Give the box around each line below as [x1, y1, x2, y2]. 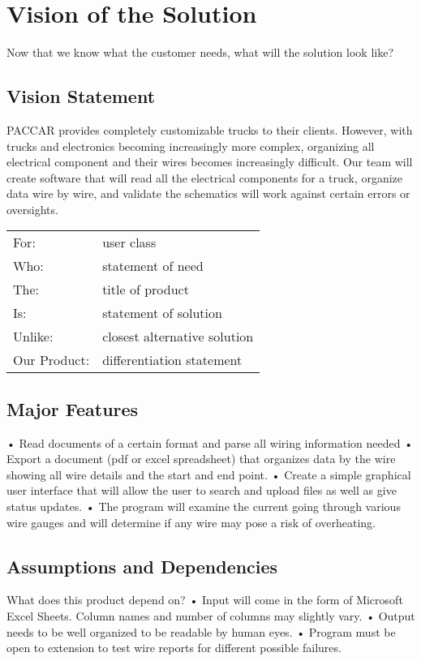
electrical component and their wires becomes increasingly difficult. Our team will [6, 153, 413, 170]
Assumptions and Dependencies [6, 553, 278, 578]
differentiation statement [102, 350, 243, 370]
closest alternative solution [102, 327, 254, 346]
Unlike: [13, 327, 54, 346]
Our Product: [13, 350, 90, 370]
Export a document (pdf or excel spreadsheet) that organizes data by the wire [6, 450, 396, 467]
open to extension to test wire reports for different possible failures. [6, 639, 342, 656]
